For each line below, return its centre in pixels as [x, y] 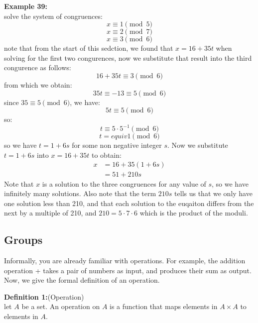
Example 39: [26, 6]
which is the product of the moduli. [194, 213]
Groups [23, 240]
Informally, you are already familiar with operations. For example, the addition [125, 261]
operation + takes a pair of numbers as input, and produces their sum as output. [128, 270]
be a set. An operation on [61, 306]
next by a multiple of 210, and [50, 213]
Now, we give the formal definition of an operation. [82, 280]
